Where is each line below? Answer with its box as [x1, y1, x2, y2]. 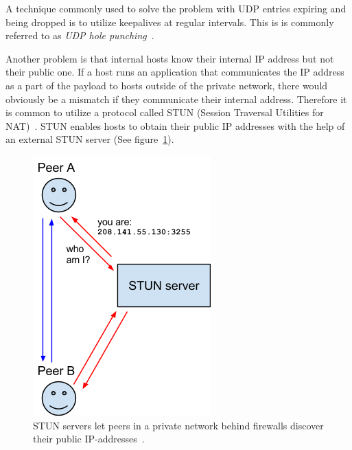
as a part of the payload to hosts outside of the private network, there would [5, 78, 328, 92]
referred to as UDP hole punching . [5, 28, 154, 43]
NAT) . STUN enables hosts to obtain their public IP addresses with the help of [5, 118, 345, 133]
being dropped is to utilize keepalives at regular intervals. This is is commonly [5, 14, 334, 29]
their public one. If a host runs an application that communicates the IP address [5, 65, 344, 79]
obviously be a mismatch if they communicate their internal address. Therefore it [5, 91, 347, 106]
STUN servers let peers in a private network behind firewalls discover [33, 418, 324, 432]
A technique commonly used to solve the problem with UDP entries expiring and [5, 1, 347, 15]
